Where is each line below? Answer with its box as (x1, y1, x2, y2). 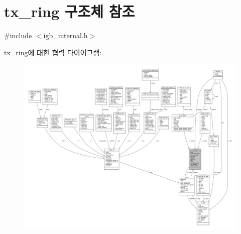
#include (4, 30, 32, 41)
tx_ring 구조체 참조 (4, 1, 135, 22)
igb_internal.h (43, 30, 88, 41)
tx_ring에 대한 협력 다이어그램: (4, 47, 102, 57)
